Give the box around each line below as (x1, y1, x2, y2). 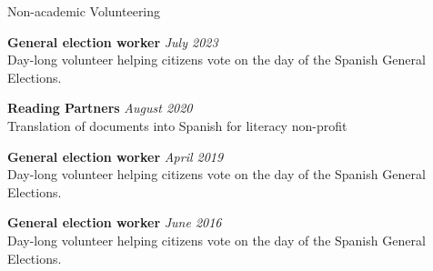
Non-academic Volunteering (7, 2, 161, 20)
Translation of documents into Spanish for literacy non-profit (7, 115, 347, 135)
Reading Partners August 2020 (7, 98, 193, 117)
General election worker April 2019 (7, 146, 224, 166)
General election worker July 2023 (7, 32, 218, 51)
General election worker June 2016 (7, 213, 222, 232)
